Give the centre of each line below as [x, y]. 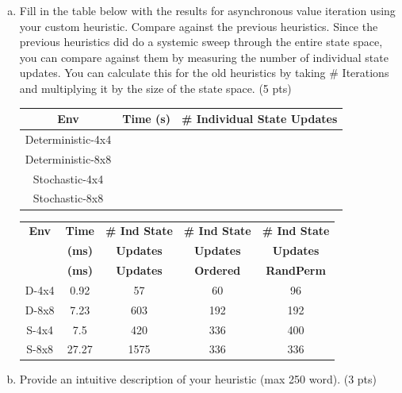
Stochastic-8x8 [68, 198]
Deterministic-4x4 [68, 139]
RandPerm [296, 270]
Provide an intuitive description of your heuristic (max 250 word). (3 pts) [198, 379]
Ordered [218, 270]
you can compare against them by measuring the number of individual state [204, 57]
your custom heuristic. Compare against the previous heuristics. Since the [199, 26]
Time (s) [146, 119]
